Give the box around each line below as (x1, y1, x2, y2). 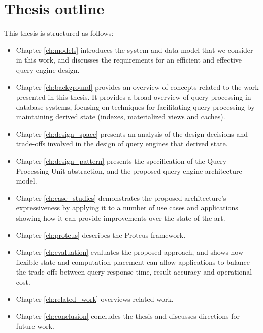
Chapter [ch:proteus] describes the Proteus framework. (16, 229, 186, 240)
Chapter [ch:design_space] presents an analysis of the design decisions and (16, 128, 248, 139)
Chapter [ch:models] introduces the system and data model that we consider (16, 44, 253, 55)
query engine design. (16, 64, 80, 75)
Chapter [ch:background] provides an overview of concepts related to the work (16, 81, 259, 92)
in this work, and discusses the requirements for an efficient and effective (16, 54, 242, 65)
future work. (16, 320, 54, 331)
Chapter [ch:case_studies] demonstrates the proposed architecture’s (16, 192, 226, 203)
